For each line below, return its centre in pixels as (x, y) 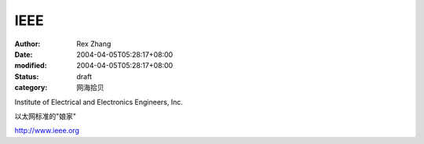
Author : (27, 44)
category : (31, 88)
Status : (27, 76)
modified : (31, 66)
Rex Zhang (94, 44)
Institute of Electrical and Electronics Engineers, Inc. (99, 102)
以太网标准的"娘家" (46, 116)
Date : (24, 54)
